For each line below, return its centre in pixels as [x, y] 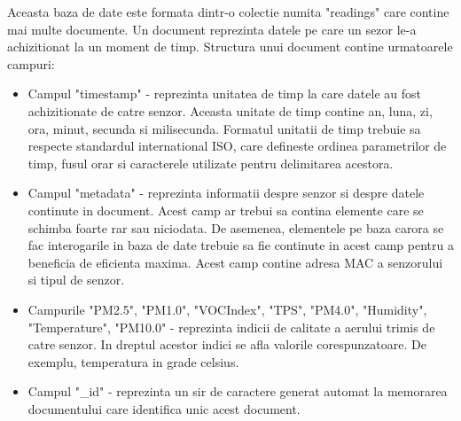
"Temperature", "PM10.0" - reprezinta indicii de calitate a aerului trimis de [231, 327]
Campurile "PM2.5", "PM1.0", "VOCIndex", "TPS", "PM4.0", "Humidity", [227, 309]
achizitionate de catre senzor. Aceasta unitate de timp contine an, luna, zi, [230, 110]
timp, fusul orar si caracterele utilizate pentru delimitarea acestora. [211, 163]
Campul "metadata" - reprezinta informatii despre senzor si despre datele [226, 193]
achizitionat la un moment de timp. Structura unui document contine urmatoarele [230, 47]
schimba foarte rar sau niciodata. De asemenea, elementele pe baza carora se [236, 227]
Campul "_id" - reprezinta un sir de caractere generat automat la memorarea [238, 391]
